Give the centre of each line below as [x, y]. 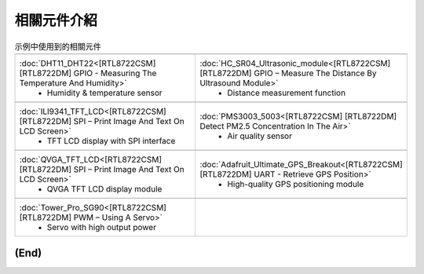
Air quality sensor [260, 136]
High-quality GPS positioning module [296, 184]
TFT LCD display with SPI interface [111, 141]
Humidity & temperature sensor [104, 93]
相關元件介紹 [56, 20]
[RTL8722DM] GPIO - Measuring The [88, 73]
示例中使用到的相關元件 [58, 46]
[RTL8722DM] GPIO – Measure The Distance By [288, 73]
